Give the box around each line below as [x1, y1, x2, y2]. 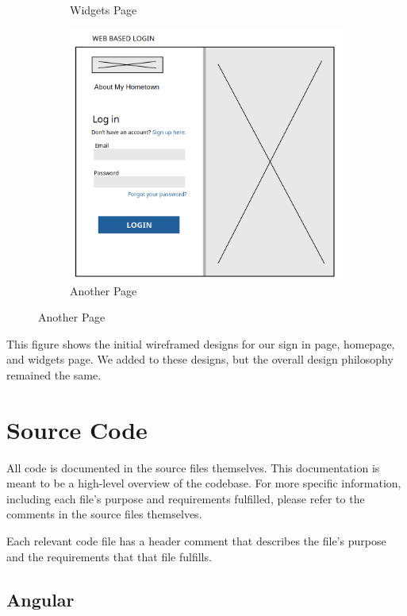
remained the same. [6, 366, 102, 383]
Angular [6, 587, 75, 611]
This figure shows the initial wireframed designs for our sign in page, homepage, [6, 335, 395, 352]
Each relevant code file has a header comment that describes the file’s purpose [6, 533, 386, 549]
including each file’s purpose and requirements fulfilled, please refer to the [6, 490, 365, 506]
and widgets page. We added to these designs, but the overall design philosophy [6, 351, 394, 368]
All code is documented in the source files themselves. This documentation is [6, 459, 380, 475]
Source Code [6, 413, 148, 445]
